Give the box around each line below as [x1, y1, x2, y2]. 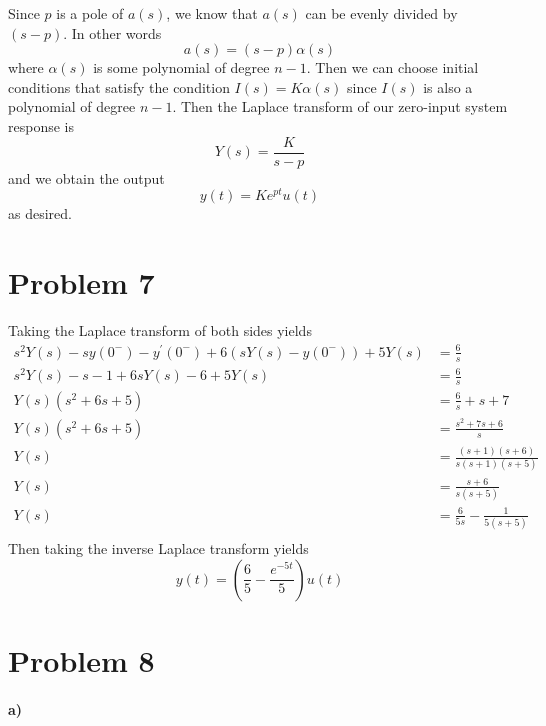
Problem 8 [8, 639, 155, 680]
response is [8, 115, 74, 136]
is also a [423, 76, 473, 97]
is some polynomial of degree [93, 57, 270, 78]
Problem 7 [8, 262, 155, 303]
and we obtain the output [8, 167, 165, 188]
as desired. [8, 203, 72, 224]
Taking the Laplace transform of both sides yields [8, 320, 312, 341]
